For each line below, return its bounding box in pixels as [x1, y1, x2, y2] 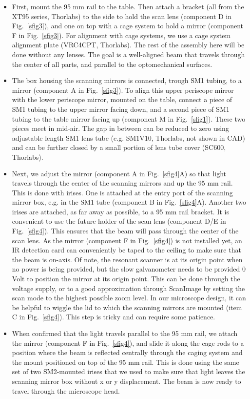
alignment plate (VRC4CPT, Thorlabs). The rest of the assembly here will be [12, 40, 245, 50]
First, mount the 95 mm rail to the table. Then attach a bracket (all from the [12, 1, 244, 11]
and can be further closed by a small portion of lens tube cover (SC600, [12, 142, 226, 152]
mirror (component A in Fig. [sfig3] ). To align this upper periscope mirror [12, 84, 234, 95]
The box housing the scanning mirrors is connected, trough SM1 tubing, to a [12, 75, 242, 85]
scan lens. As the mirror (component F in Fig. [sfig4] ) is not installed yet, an [12, 235, 242, 245]
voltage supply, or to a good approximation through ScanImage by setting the [12, 283, 245, 293]
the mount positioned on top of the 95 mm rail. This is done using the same [12, 357, 239, 367]
